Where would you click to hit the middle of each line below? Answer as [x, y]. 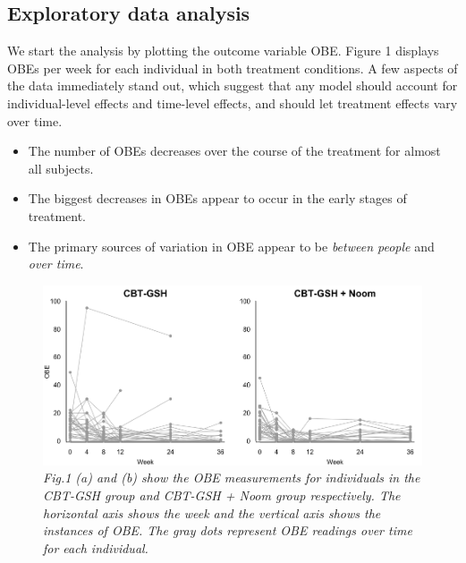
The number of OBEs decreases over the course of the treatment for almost [234, 151]
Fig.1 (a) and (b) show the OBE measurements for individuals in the [232, 478]
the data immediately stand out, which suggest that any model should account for [233, 85]
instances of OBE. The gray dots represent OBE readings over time [228, 530]
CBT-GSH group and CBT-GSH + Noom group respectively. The [222, 495]
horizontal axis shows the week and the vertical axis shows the [212, 512]
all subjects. [61, 168]
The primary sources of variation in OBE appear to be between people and [231, 246]
